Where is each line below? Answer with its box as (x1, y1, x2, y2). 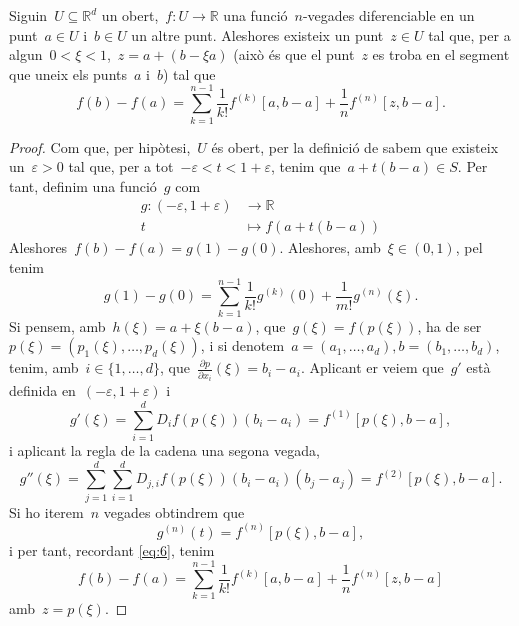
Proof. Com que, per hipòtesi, (9, 136, 191, 157)
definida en (9, 380, 76, 401)
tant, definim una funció (9, 175, 157, 196)
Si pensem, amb (9, 315, 106, 336)
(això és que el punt (233, 44, 355, 65)
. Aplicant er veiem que (300, 357, 444, 378)
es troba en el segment (372, 44, 510, 65)
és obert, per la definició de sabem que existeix (211, 136, 499, 157)
